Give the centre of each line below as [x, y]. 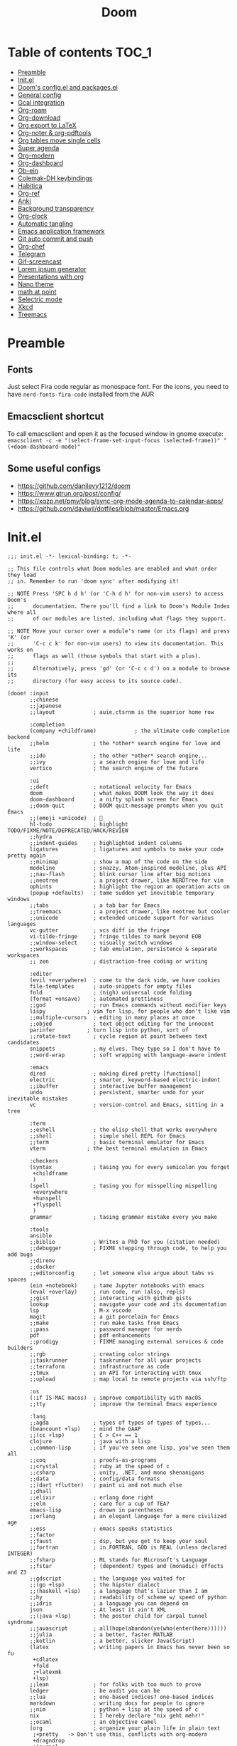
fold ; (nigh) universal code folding [111, 992]
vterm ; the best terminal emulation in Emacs [118, 1148]
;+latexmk [47, 1672]
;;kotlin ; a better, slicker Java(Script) [112, 1641]
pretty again [27, 856]
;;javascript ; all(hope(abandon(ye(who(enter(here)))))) [128, 1628]
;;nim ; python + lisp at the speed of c [114, 1709]
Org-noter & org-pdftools [54, 132]
